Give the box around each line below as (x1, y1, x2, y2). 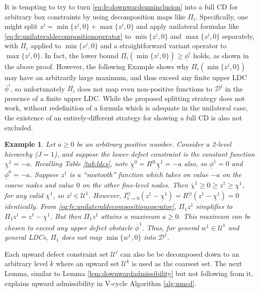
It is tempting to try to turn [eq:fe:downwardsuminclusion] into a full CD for (4, 1, 238, 11)
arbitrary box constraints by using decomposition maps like (4, 11, 185, 21)
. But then (50, 210, 82, 221)
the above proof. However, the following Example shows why (4, 61, 189, 71)
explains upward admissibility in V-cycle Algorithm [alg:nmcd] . (4, 278, 197, 288)
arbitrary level (4, 258, 48, 269)
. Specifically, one (195, 11, 248, 21)
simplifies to (196, 201, 233, 211)
